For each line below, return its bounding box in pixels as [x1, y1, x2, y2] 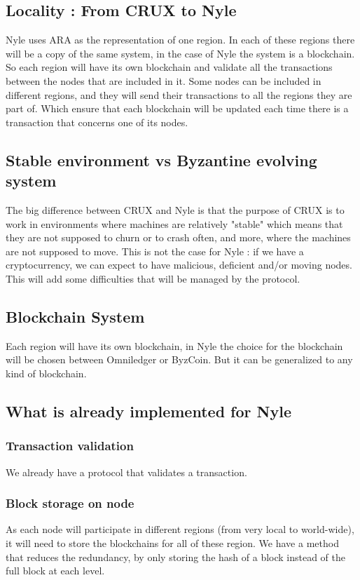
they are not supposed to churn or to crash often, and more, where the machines [6, 230, 351, 245]
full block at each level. [6, 563, 105, 578]
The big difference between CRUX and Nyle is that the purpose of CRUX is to [6, 202, 345, 217]
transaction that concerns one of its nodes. [6, 114, 188, 129]
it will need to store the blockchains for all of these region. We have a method [6, 535, 339, 550]
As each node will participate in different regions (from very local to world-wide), [6, 522, 354, 537]
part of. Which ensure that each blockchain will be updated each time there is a [6, 101, 349, 116]
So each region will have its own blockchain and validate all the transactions [6, 60, 333, 74]
